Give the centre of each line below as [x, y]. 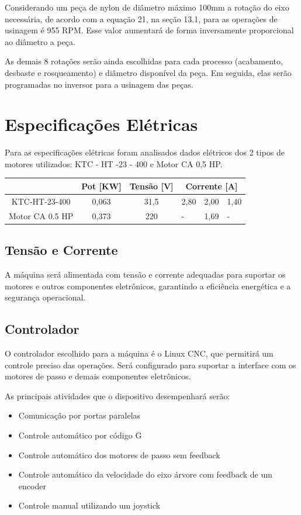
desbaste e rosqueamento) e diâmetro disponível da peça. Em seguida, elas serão [148, 72]
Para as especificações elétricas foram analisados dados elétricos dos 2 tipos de [145, 152]
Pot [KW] [101, 186]
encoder [32, 485]
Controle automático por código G [80, 435]
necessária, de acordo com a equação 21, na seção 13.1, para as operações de [141, 18]
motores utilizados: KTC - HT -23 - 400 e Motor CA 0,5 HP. [114, 163]
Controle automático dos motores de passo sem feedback [119, 454]
